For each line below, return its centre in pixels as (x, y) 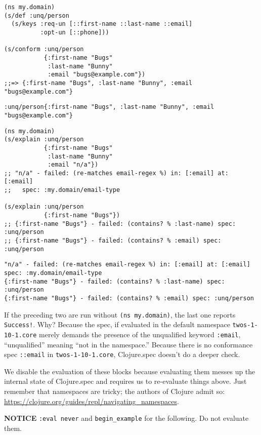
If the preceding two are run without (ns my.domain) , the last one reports (120, 314)
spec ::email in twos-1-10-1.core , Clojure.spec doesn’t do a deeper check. (122, 354)
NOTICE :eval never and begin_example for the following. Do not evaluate (126, 418)
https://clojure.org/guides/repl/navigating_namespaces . (92, 401)
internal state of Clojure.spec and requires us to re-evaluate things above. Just (125, 381)
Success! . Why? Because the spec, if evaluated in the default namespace (117, 324)
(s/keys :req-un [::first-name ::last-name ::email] (102, 24)
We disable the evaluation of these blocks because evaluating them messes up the (130, 371)
